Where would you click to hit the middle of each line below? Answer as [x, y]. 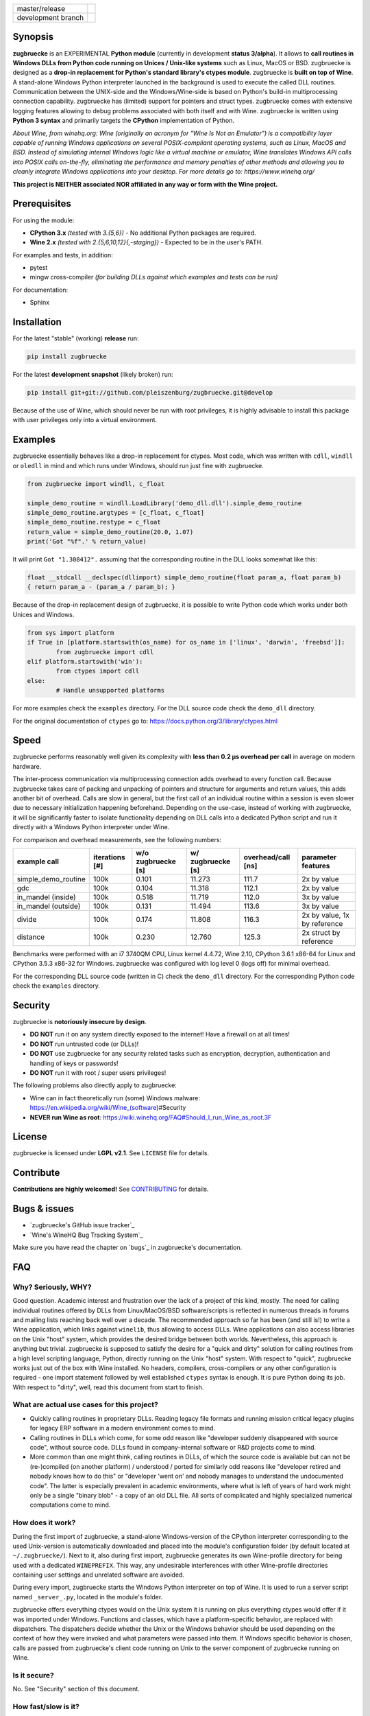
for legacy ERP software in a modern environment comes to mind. [123, 1428]
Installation [37, 322]
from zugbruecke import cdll [105, 652]
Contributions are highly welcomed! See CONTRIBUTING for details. [111, 1189]
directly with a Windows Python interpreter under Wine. [91, 827]
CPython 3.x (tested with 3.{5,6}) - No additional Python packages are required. [143, 233]
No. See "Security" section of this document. [76, 1689]
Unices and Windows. [44, 614]
